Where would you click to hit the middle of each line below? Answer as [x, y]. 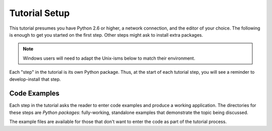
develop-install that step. [35, 79]
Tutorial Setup [40, 13]
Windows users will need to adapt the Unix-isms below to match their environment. [109, 58]
